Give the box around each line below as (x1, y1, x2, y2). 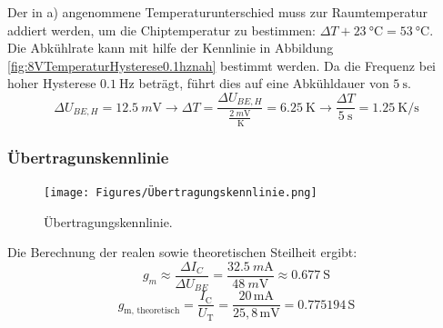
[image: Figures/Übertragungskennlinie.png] (44, 185, 317, 199)
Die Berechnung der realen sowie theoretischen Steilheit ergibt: (7, 243, 357, 262)
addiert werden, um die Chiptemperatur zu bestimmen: (7, 20, 316, 39)
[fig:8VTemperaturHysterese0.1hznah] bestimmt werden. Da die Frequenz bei (7, 55, 436, 75)
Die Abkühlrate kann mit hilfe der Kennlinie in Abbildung (7, 38, 334, 57)
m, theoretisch (124, 306, 180, 316)
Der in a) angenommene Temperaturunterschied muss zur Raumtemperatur (7, 3, 428, 21)
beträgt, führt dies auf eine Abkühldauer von (138, 74, 389, 93)
